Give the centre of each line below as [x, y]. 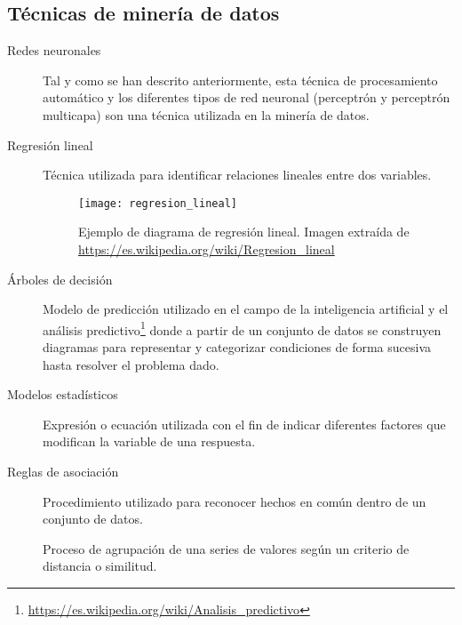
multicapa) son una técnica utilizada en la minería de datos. [206, 114]
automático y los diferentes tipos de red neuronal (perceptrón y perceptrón [247, 97]
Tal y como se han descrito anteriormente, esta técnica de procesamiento [240, 80]
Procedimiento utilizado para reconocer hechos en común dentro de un [235, 501]
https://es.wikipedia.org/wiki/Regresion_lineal [207, 249]
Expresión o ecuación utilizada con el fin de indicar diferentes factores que [244, 424]
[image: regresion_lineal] [158, 203]
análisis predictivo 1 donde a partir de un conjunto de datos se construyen [242, 328]
